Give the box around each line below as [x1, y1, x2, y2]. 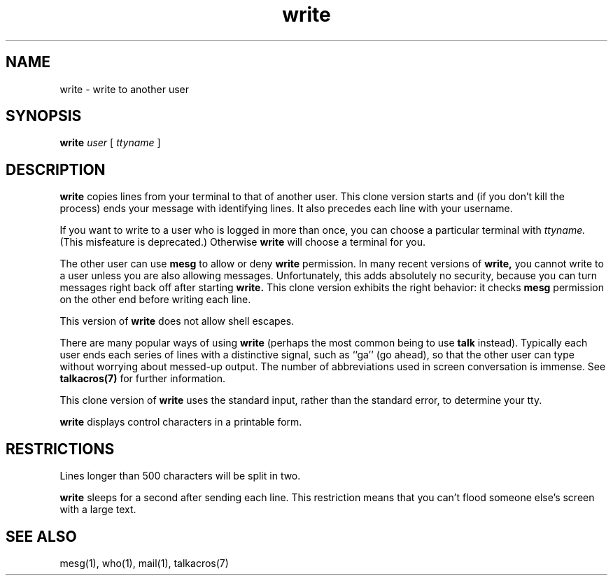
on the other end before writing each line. [59, 293, 251, 306]
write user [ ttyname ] [59, 136, 161, 149]
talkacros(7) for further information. [59, 372, 226, 385]
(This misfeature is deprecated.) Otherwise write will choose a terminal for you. [59, 236, 425, 248]
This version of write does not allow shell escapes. [59, 315, 295, 328]
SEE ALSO [6, 527, 77, 545]
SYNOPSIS [6, 107, 82, 125]
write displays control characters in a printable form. [59, 416, 302, 428]
